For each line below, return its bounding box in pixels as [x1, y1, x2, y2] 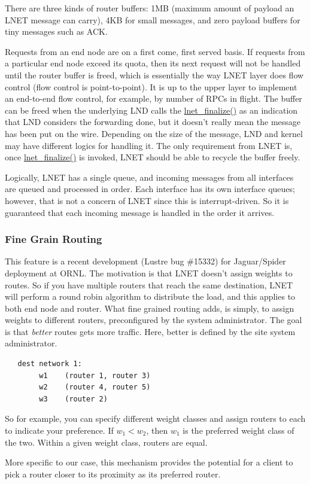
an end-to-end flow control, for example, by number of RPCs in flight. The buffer [5, 92, 302, 105]
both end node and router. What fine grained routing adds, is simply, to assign [5, 302, 294, 314]
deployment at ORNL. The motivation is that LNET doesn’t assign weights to [5, 266, 293, 279]
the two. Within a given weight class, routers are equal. [5, 436, 208, 448]
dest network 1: [17, 360, 82, 369]
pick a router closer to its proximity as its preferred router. [5, 467, 221, 480]
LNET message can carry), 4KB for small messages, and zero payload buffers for [5, 13, 300, 26]
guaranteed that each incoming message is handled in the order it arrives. [5, 206, 275, 218]
